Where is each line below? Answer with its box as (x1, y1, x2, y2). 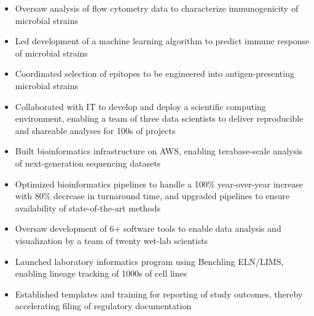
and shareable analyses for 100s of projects (15, 124, 176, 136)
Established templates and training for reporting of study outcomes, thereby (15, 287, 303, 300)
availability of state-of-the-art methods (15, 201, 161, 214)
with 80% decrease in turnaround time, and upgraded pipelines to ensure (15, 189, 290, 202)
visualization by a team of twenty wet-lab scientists (15, 234, 208, 247)
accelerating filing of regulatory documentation (15, 299, 192, 312)
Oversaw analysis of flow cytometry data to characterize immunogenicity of (15, 2, 299, 14)
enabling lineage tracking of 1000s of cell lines (15, 267, 187, 280)
